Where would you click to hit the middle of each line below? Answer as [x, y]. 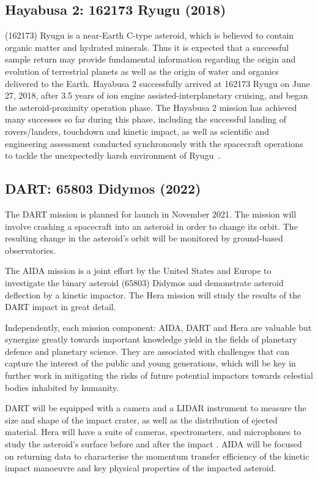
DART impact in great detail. [61, 307]
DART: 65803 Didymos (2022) [103, 188]
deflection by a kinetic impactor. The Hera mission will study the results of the [153, 294]
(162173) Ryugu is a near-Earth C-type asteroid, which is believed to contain [150, 35]
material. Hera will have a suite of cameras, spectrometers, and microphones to [153, 432]
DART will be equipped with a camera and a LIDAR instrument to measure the [156, 408]
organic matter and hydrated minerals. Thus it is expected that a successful [147, 47]
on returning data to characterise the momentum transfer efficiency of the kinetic [157, 456]
